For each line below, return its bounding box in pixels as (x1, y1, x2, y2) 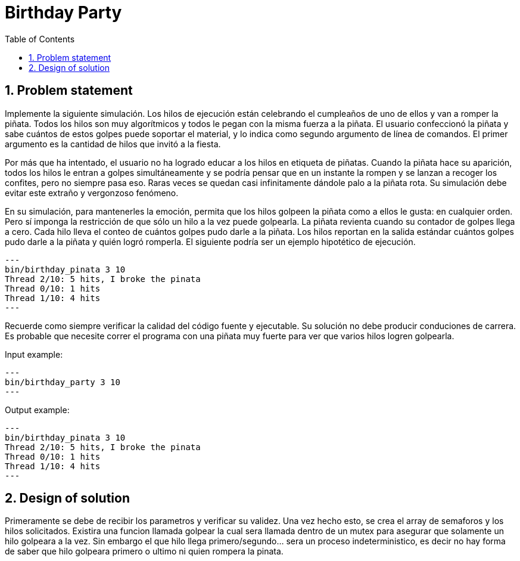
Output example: (5, 404, 70, 415)
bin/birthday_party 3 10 (5, 377, 120, 387)
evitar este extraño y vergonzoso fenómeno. (5, 187, 179, 198)
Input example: (5, 349, 63, 359)
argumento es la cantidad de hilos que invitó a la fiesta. (5, 138, 221, 149)
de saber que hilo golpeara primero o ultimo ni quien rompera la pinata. (5, 546, 284, 557)
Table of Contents (5, 33, 75, 44)
